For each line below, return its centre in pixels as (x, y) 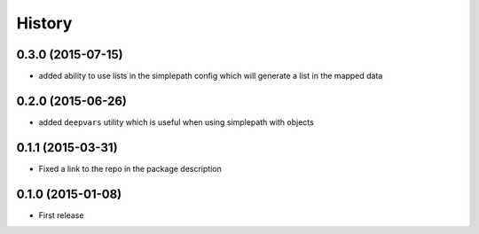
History (44, 23)
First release (61, 215)
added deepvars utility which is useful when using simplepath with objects (176, 122)
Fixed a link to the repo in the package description (130, 168)
